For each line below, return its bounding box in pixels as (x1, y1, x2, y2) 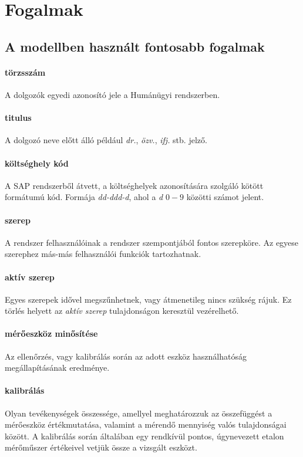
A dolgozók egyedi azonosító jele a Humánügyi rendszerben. (5, 88, 220, 100)
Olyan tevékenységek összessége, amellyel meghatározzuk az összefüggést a (5, 407, 272, 419)
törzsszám (5, 66, 46, 78)
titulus (5, 111, 32, 124)
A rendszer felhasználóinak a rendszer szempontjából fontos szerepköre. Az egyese (5, 236, 299, 248)
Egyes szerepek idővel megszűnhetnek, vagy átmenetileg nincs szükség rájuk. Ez (5, 293, 292, 305)
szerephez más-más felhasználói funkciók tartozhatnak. (5, 248, 201, 260)
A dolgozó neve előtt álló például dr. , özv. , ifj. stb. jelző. (5, 134, 207, 146)
